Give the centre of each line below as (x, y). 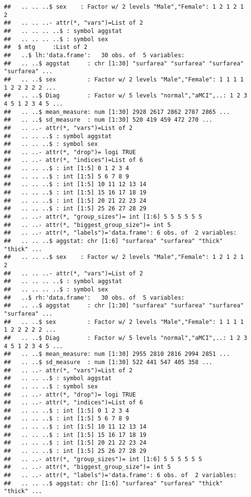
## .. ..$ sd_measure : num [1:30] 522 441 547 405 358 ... (108, 362)
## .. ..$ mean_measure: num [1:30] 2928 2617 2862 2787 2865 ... (117, 112)
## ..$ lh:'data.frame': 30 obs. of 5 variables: (94, 55)
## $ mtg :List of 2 (46, 47)
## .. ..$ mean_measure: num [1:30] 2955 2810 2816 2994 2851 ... (117, 354)
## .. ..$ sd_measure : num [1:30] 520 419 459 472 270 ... (108, 120)
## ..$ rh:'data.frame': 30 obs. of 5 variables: (94, 297)
